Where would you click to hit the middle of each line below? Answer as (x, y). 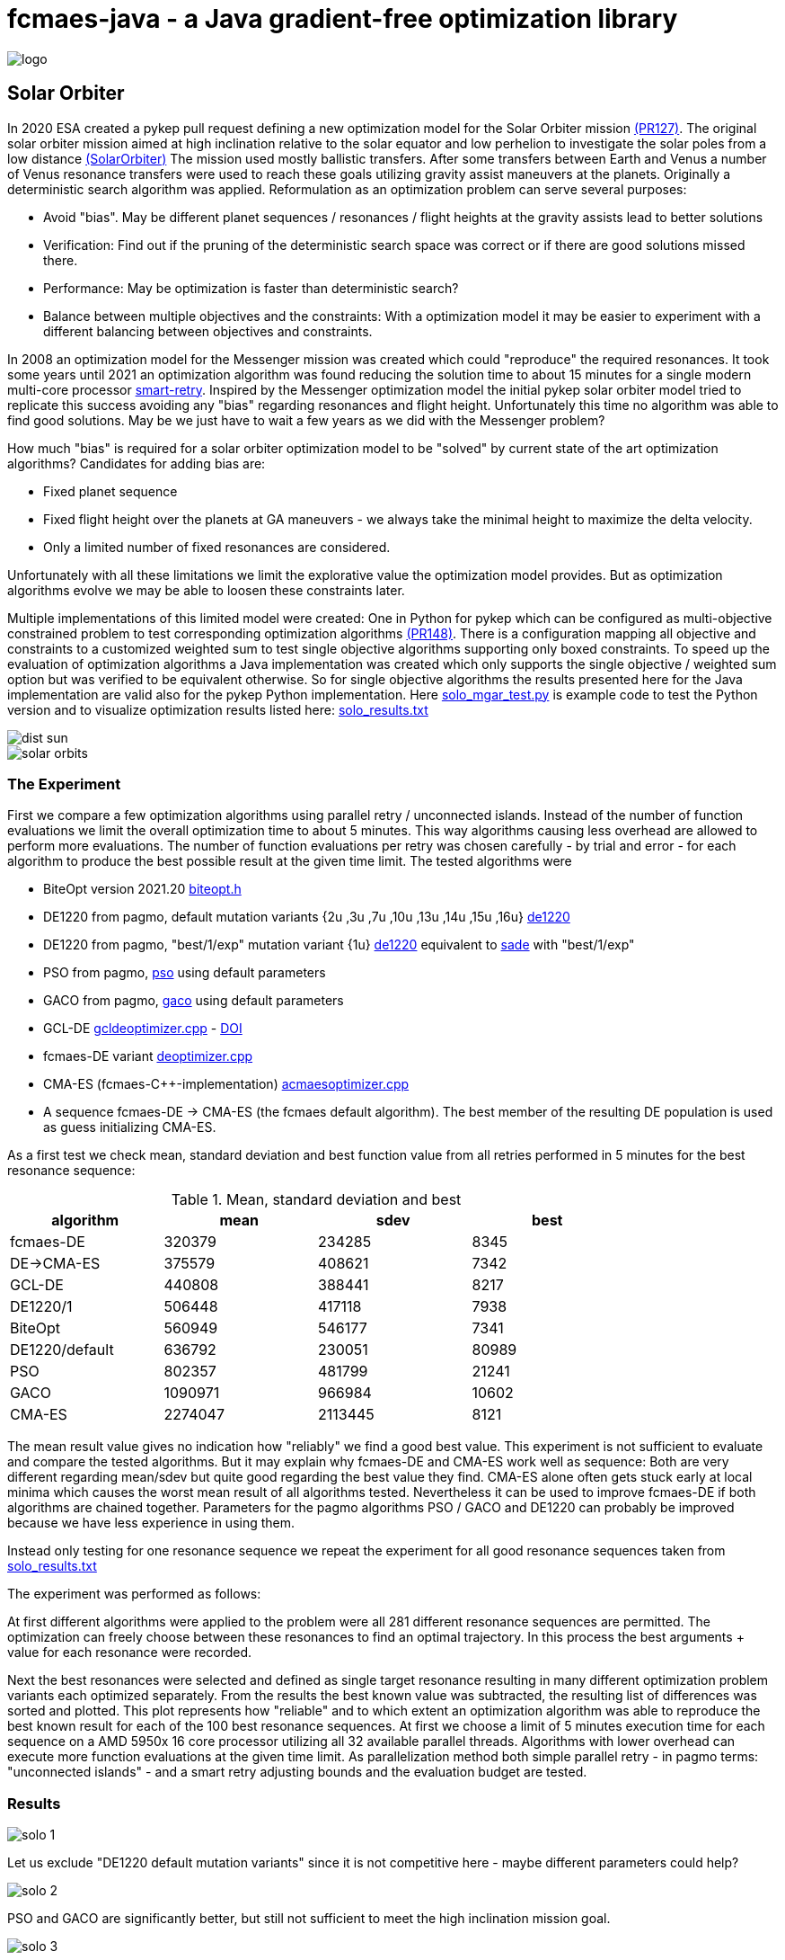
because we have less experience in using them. (151, 1523)
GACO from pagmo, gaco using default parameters (194, 1001)
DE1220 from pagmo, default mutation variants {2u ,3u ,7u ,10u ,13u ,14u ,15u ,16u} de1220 (307, 917)
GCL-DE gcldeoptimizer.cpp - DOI (143, 1029)
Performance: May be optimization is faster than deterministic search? (251, 288)
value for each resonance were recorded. (130, 1653)
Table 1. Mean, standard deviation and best (316, 1200)
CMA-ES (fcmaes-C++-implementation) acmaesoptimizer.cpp (226, 1084)
